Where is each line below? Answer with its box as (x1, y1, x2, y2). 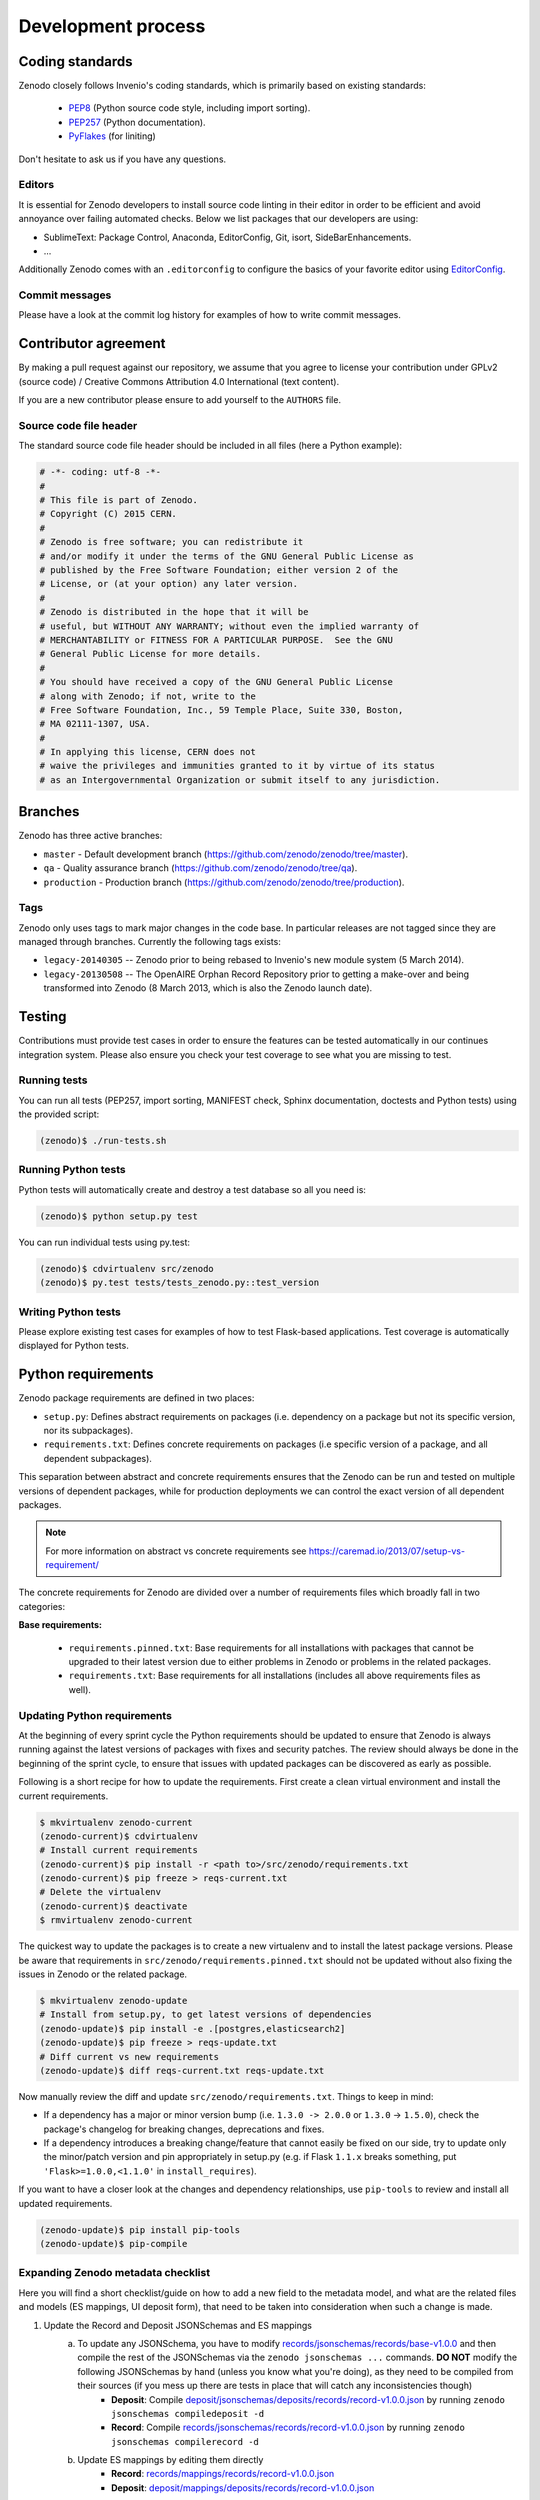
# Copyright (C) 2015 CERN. (39, 508, 177, 520)
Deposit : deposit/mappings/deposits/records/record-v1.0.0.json (111, 2481, 375, 2494)
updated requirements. (18, 2197, 113, 2209)
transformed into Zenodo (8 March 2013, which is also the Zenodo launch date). (43, 982, 373, 994)
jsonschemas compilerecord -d (111, 2436, 260, 2447)
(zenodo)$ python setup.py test (39, 1210, 199, 1222)
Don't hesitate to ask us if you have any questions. (18, 153, 227, 165)
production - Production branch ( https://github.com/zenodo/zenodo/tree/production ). (43, 876, 405, 888)
